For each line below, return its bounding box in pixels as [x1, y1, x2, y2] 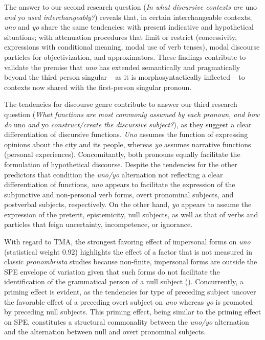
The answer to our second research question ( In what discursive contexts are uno [4, 2, 257, 12]
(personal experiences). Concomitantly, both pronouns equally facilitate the [4, 149, 240, 160]
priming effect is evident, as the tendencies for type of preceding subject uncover [4, 286, 256, 297]
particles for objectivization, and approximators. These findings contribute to [4, 51, 246, 62]
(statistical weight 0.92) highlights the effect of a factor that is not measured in [4, 246, 252, 257]
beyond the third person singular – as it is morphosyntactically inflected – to [4, 72, 245, 82]
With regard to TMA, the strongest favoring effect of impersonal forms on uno [4, 236, 251, 247]
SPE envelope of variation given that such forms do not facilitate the [4, 266, 220, 277]
